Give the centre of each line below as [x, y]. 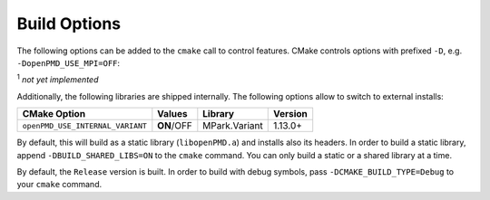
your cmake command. [59, 185]
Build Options [69, 24]
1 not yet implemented [58, 79]
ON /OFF [175, 126]
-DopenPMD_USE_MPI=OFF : [69, 62]
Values [172, 114]
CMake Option [54, 114]
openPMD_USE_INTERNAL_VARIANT [84, 125]
